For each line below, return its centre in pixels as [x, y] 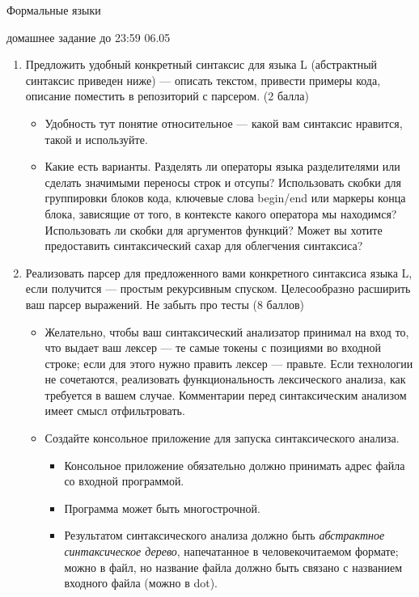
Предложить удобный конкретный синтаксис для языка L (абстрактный [201, 64]
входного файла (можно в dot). [141, 583]
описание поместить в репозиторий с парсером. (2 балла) [167, 96]
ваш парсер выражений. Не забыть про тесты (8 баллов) [165, 304]
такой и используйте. [96, 139]
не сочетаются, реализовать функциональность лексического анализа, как [225, 379]
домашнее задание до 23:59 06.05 [89, 37]
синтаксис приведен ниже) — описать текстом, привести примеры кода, [203, 80]
